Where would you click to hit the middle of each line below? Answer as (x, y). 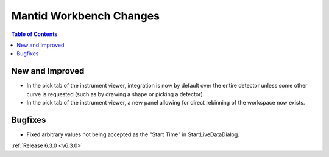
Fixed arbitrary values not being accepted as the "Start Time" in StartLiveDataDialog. (133, 134)
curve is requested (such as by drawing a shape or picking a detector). (115, 94)
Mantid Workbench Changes (85, 16)
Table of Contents (34, 34)
